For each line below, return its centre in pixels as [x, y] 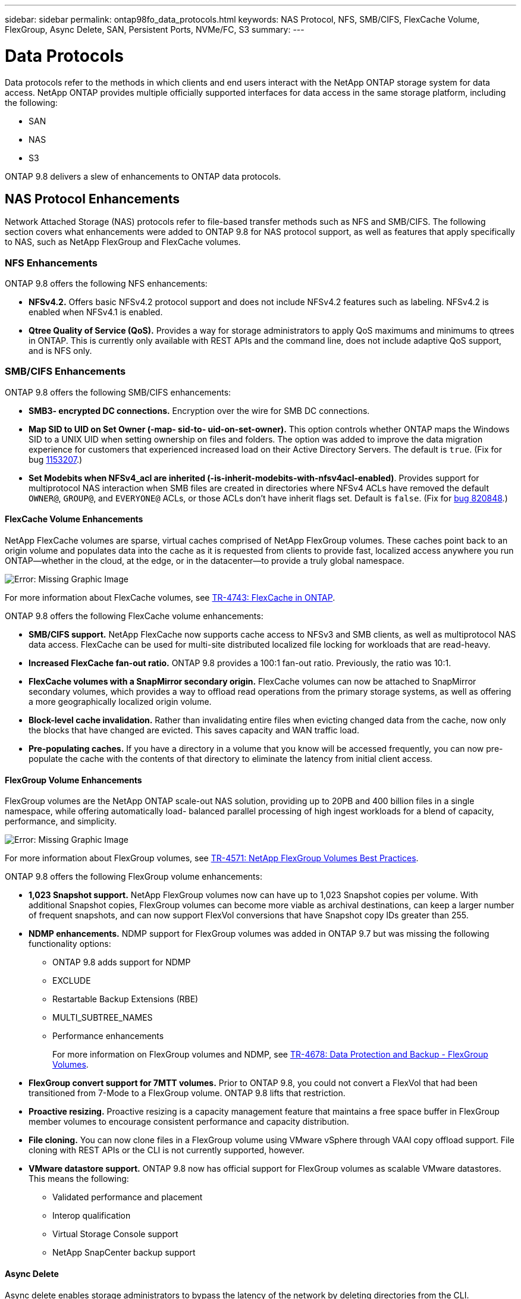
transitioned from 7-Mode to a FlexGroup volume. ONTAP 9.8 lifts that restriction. [187, 1093]
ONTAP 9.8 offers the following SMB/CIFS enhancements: [118, 392]
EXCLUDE [72, 981]
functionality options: [70, 944]
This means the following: [79, 1179]
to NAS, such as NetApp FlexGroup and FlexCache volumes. [123, 242]
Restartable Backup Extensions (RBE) [125, 999]
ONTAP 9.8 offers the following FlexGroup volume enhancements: [134, 877]
